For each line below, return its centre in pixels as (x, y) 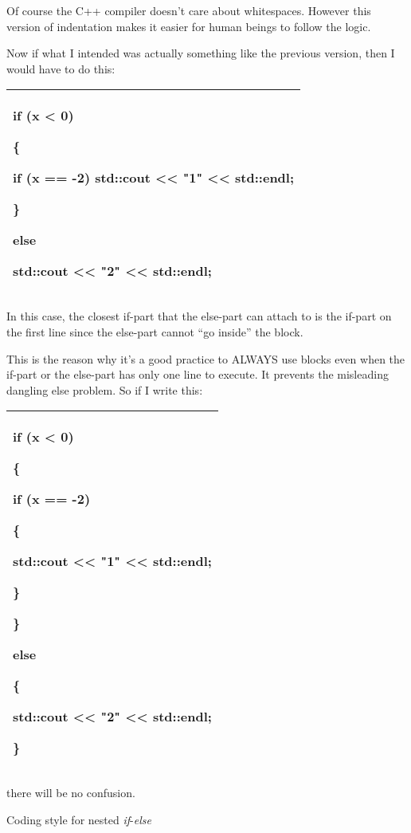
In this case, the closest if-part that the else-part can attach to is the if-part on (199, 316)
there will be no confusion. (71, 793)
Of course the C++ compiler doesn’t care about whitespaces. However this (189, 10)
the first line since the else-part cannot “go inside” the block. (155, 331)
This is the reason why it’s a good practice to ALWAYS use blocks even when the (206, 358)
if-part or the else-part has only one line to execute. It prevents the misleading (198, 374)
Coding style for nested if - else (79, 819)
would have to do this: (61, 68)
